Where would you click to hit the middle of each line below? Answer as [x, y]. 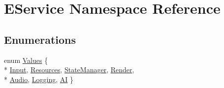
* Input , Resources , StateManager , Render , [69, 70]
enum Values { [26, 60]
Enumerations [40, 39]
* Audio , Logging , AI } [39, 79]
